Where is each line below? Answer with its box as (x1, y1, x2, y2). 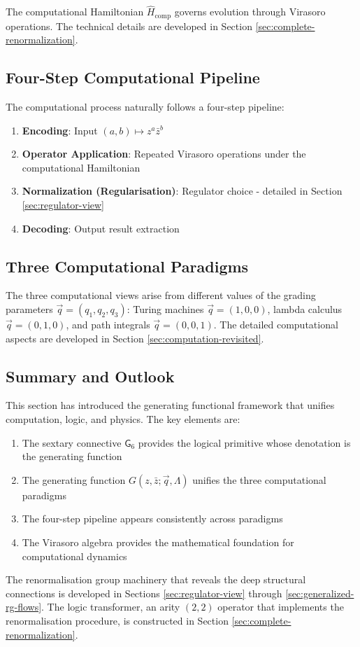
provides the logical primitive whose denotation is (138, 435, 351, 450)
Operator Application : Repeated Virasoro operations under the (22, 146, 306, 161)
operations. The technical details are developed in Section (6, 18, 252, 33)
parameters (6, 302, 53, 316)
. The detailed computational (213, 317, 338, 332)
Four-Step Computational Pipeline (6, 67, 260, 88)
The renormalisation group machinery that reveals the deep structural (6, 572, 306, 587)
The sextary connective (22, 435, 122, 450)
